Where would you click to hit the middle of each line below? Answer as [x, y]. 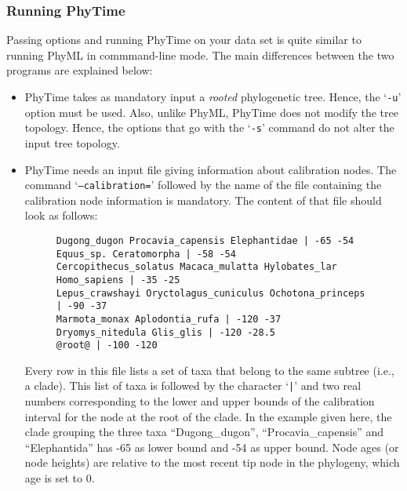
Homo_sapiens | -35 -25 [118, 280]
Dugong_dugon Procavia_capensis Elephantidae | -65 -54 [205, 240]
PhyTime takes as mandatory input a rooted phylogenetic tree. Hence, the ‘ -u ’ [213, 96]
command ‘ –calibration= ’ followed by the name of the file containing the [203, 185]
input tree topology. [72, 142]
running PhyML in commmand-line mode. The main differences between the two [200, 55]
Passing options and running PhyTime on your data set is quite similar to [184, 40]
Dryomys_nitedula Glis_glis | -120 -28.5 [165, 332]
